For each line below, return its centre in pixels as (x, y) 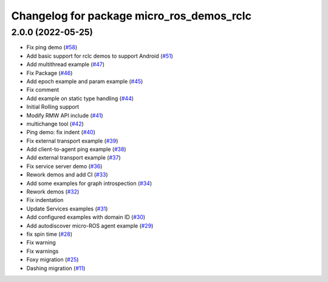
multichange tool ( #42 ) (55, 124)
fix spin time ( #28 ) (50, 234)
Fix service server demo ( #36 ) (64, 166)
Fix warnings (43, 251)
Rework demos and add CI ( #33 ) (67, 175)
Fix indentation (45, 200)
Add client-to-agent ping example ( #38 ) (77, 149)
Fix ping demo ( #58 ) (52, 47)
